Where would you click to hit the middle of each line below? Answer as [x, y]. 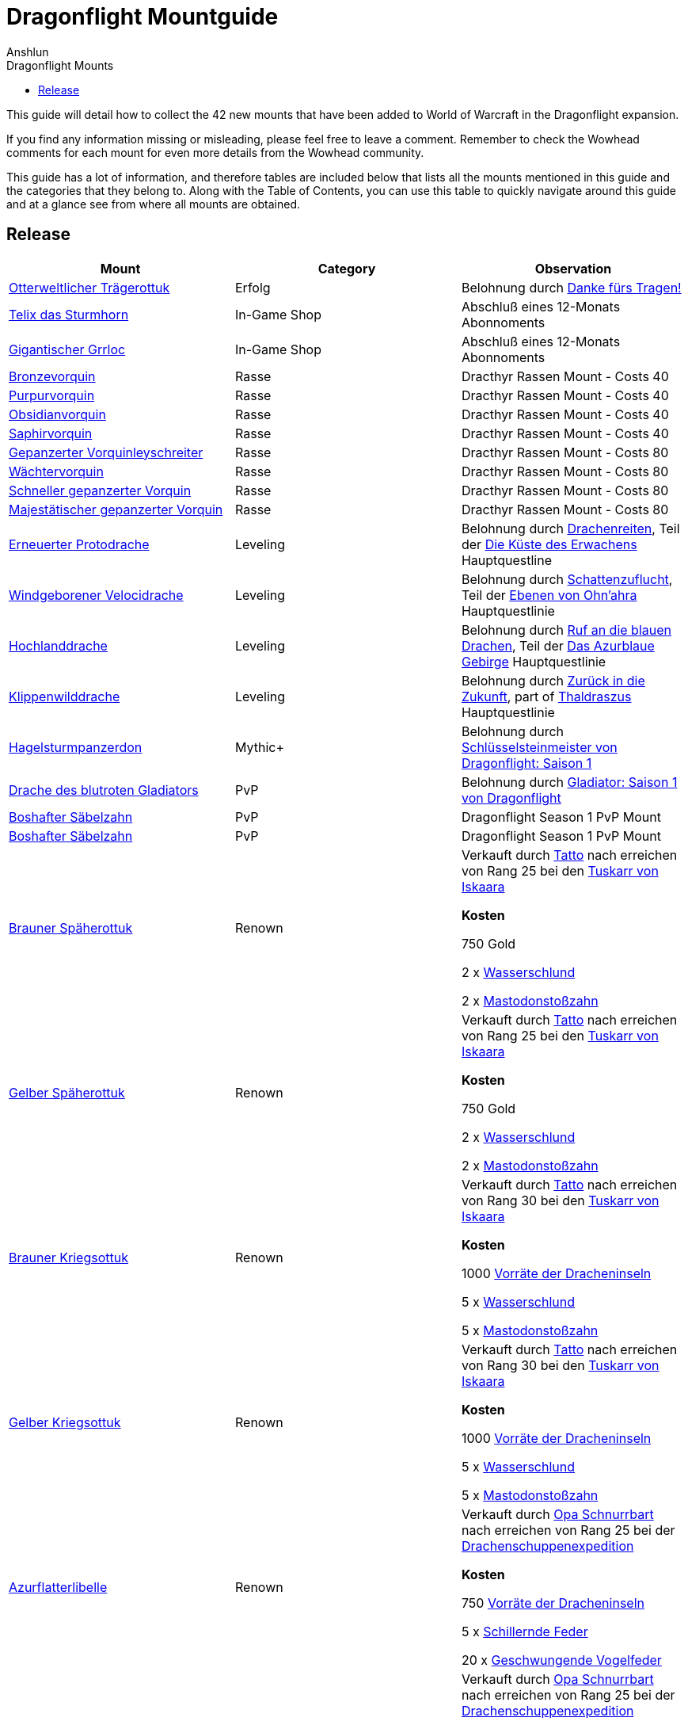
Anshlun [28, 52]
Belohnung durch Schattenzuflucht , [567, 579]
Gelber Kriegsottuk [65, 1422]
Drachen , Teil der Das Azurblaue [558, 645]
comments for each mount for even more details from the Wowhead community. [215, 152]
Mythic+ [260, 747]
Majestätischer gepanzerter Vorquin [116, 509]
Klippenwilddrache [65, 696]
